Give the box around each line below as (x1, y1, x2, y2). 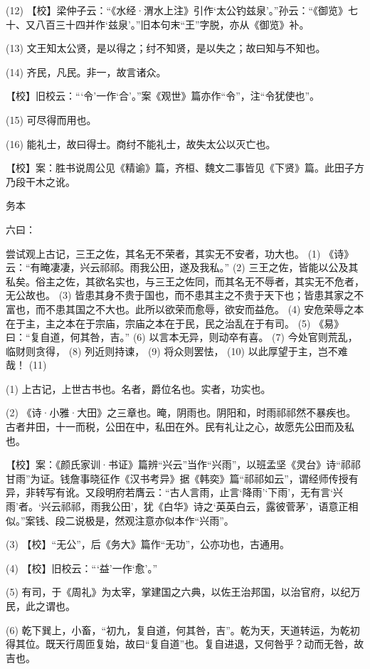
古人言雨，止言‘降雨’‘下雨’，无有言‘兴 (169, 485, 344, 500)
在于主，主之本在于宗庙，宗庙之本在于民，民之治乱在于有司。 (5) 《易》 (6, 315, 344, 330)
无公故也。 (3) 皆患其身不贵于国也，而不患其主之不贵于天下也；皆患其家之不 (6, 288, 364, 302)
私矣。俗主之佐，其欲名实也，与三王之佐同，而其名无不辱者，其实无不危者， (6, 273, 364, 288)
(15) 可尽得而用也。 (6, 112, 97, 127)
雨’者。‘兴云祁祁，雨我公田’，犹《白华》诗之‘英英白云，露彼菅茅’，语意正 (6, 499, 349, 514)
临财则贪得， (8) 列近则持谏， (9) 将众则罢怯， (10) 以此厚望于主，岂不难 (6, 343, 348, 358)
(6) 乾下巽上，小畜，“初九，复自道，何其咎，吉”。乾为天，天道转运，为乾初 (6, 622, 360, 637)
